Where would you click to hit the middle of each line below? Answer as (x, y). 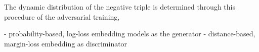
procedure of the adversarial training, (62, 16)
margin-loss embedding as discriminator (66, 43)
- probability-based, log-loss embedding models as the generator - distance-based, (130, 34)
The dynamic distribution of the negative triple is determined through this (120, 7)
